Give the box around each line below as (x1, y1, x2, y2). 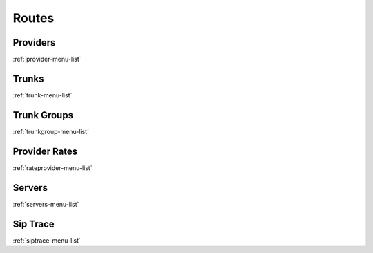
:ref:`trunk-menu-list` (12, 91, 73, 100)
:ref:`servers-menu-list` (12, 200, 79, 208)
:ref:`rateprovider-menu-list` (12, 163, 93, 172)
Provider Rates (12, 145, 78, 157)
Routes (12, 10, 55, 26)
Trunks (12, 73, 44, 84)
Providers (12, 37, 56, 48)
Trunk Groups (12, 109, 74, 121)
